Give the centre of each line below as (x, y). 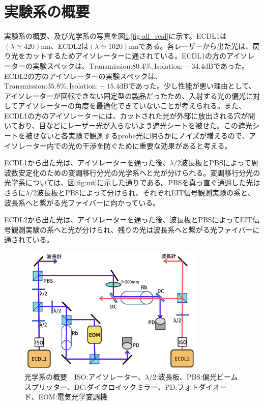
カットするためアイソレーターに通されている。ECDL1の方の (126, 56)
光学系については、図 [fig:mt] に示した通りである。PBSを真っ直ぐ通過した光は (132, 182)
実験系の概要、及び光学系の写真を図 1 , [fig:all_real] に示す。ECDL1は (115, 36)
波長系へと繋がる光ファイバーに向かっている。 (82, 202)
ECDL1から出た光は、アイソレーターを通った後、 (87, 163)
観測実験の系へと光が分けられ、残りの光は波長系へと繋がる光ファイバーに (135, 229)
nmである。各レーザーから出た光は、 (191, 46)
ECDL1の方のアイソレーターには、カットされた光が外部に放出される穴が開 (130, 115)
